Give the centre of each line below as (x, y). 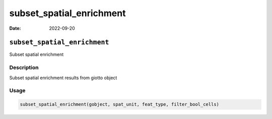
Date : (15, 28)
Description (24, 68)
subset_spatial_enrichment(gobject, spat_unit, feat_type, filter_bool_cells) (119, 104)
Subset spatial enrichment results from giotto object (63, 78)
